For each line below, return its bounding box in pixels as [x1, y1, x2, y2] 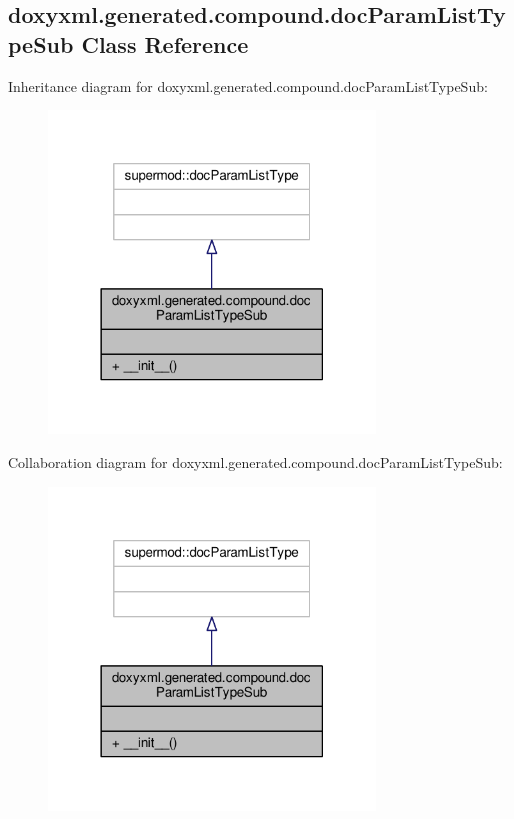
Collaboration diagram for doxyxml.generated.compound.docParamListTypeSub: [8, 451, 503, 472]
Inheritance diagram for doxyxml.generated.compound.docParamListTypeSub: [8, 75, 488, 96]
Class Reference [81, 28, 249, 59]
